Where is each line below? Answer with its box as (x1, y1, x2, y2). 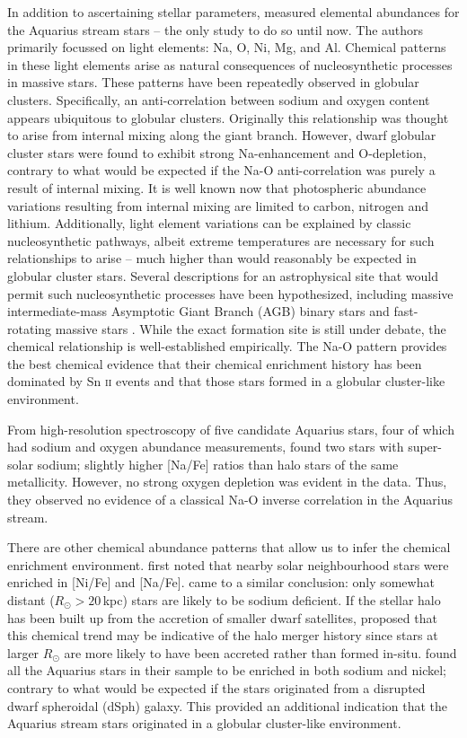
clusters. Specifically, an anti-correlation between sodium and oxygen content (7, 90, 430, 109)
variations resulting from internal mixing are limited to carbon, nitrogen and (7, 196, 429, 215)
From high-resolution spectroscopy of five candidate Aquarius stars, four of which (7, 419, 454, 438)
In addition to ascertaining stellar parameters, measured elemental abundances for (7, 3, 460, 21)
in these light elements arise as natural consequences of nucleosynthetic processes (7, 55, 453, 74)
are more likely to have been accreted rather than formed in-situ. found (64, 643, 457, 662)
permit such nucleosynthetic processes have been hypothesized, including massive (7, 284, 454, 303)
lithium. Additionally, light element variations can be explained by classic (7, 214, 411, 233)
